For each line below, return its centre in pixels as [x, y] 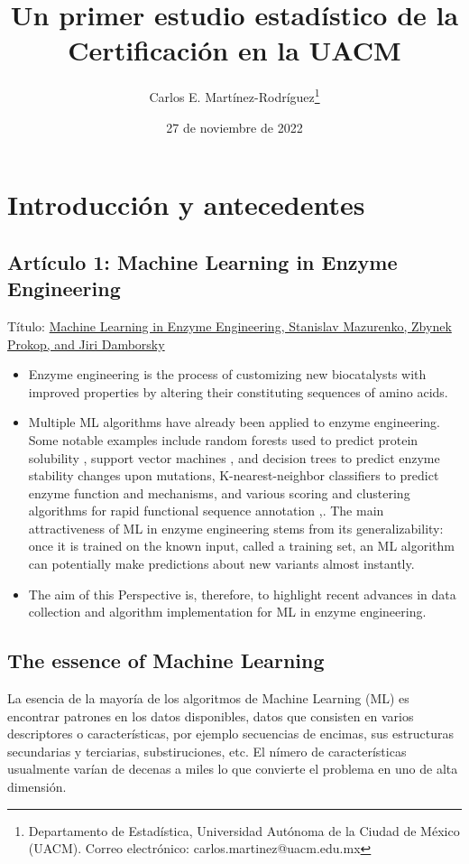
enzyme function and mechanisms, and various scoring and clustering [219, 492]
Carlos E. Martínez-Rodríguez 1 [234, 95]
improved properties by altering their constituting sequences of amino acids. [238, 391]
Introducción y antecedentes [186, 204]
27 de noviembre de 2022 [234, 127]
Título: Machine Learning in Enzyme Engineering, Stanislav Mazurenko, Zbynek [230, 325]
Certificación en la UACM [234, 50]
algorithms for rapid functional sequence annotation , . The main [206, 511]
